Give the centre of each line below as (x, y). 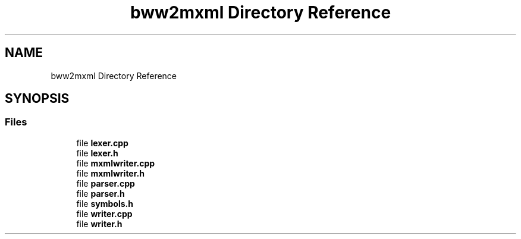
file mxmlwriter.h (110, 173)
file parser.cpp (106, 183)
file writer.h (99, 224)
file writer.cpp (104, 213)
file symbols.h (105, 203)
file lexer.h (97, 153)
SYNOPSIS (37, 99)
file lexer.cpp (102, 143)
